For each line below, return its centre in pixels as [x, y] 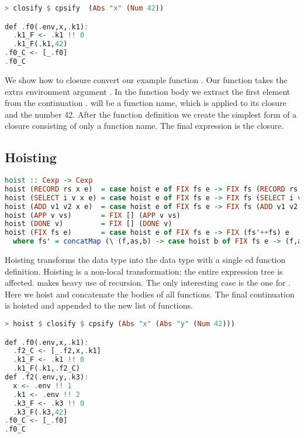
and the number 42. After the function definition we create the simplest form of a [151, 114]
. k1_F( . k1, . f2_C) [46, 369]
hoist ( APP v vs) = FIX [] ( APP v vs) [93, 215]
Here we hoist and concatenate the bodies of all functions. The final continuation [150, 294]
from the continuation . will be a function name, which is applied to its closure [146, 103]
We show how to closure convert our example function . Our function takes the [146, 79]
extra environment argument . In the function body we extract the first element [148, 91]
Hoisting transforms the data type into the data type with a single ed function [145, 260]
